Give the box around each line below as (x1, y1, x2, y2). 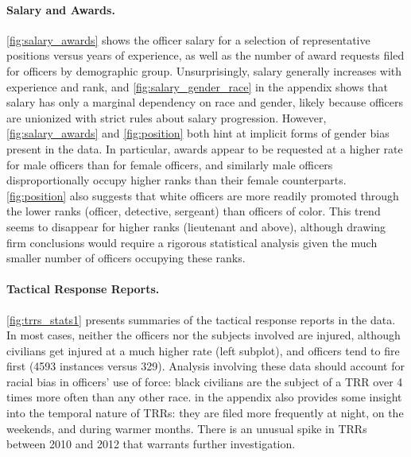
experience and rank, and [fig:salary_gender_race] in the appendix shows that (6, 78, 388, 95)
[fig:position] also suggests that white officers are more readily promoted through (6, 187, 399, 203)
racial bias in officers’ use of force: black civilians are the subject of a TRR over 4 (6, 373, 403, 389)
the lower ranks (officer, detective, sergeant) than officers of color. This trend (6, 203, 381, 219)
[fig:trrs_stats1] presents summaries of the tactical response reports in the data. (6, 311, 396, 327)
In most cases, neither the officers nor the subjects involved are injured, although (6, 327, 401, 343)
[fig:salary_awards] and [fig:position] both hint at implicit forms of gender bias (6, 125, 390, 141)
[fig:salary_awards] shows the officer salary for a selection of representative (6, 31, 370, 48)
